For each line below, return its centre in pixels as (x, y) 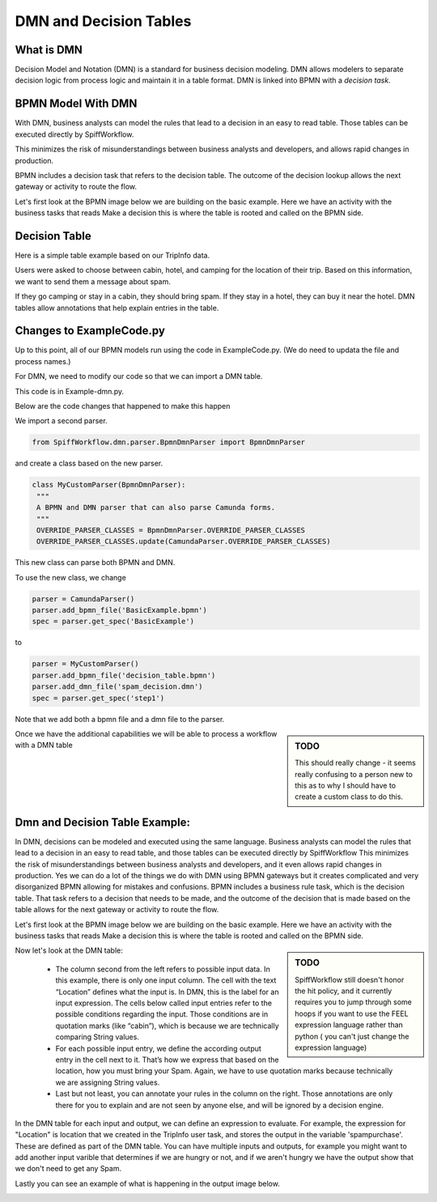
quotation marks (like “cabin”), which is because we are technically (167, 1026)
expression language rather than (349, 1025)
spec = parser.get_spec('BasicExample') (113, 622)
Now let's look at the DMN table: (69, 950)
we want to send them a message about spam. (93, 281)
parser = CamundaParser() (83, 599)
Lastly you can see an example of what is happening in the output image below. (148, 1183)
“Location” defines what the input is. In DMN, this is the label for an (167, 992)
